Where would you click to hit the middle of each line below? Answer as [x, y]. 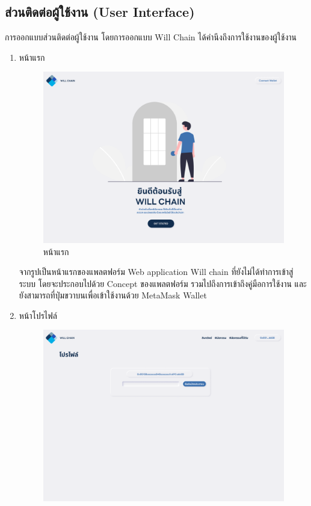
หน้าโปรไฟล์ [38, 315]
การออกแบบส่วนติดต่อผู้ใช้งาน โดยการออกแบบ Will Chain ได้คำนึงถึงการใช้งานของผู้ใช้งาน [151, 37]
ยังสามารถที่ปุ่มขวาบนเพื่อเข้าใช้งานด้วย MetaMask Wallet [113, 295]
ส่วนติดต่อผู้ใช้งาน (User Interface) [100, 12]
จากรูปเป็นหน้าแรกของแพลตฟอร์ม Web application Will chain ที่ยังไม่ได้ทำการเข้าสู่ [156, 272]
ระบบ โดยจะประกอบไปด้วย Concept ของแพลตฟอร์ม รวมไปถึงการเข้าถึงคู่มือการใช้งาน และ [163, 283]
